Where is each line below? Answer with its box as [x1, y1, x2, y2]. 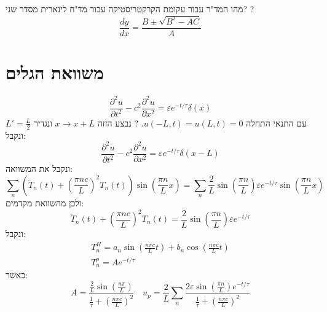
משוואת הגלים [6, 60, 104, 85]
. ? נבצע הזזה [97, 116, 144, 129]
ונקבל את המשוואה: [6, 162, 73, 175]
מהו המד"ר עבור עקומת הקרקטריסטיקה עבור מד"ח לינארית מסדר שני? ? [6, 2, 254, 15]
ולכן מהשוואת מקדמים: [6, 197, 84, 209]
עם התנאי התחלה [246, 116, 307, 129]
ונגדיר [33, 116, 52, 129]
